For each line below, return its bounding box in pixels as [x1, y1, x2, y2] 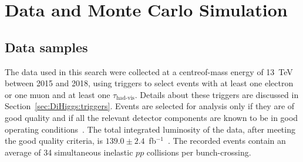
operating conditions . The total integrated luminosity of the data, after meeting [5, 123, 295, 135]
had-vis [116, 95, 134, 102]
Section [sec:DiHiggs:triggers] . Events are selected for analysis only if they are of [5, 100, 295, 112]
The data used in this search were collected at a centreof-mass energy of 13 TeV [5, 65, 293, 77]
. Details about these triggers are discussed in [134, 88, 299, 100]
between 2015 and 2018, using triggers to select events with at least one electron [5, 77, 294, 89]
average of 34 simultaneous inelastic [5, 146, 133, 158]
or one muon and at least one [5, 88, 110, 100]
